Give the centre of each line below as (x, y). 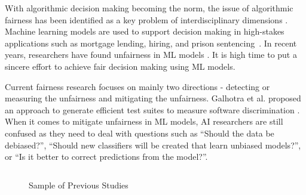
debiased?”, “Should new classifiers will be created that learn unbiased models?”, (153, 145)
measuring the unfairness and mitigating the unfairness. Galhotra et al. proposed (153, 98)
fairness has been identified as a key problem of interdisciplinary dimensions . (146, 19)
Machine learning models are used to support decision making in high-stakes (145, 31)
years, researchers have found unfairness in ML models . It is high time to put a (151, 55)
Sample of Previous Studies (79, 185)
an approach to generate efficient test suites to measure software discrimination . (152, 109)
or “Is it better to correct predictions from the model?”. (106, 157)
